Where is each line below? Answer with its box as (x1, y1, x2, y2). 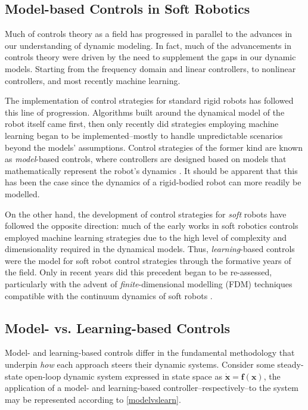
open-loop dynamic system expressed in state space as (25, 369, 222, 382)
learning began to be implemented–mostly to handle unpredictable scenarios (5, 129, 283, 141)
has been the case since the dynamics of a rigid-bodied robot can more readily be (5, 176, 301, 188)
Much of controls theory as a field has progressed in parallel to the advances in (5, 27, 293, 40)
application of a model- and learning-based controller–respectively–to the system (5, 381, 298, 394)
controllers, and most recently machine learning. (5, 74, 181, 86)
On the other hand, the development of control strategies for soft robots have (5, 207, 287, 220)
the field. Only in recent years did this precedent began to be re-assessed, (5, 266, 272, 278)
